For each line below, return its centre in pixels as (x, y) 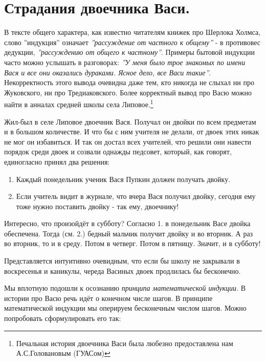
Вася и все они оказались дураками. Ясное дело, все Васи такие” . (108, 72)
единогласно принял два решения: (57, 161)
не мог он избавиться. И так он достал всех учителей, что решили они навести (128, 141)
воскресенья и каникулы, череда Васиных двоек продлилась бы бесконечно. (123, 270)
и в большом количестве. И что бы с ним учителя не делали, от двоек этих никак (132, 132)
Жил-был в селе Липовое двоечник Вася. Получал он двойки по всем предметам (130, 121)
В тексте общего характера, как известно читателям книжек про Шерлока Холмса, (132, 32)
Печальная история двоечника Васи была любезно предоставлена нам (125, 343)
